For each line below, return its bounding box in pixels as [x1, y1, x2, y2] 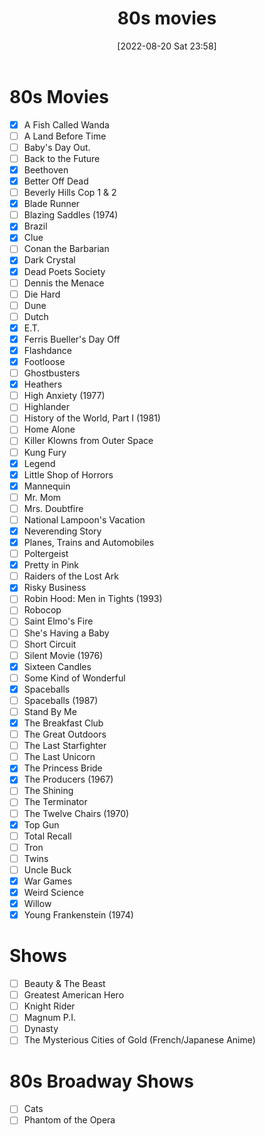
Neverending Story [23, 525, 102, 537]
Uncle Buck [23, 863, 72, 876]
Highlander [23, 401, 70, 413]
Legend [23, 457, 56, 469]
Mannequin [23, 480, 71, 492]
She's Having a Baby [23, 627, 110, 639]
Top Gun [23, 818, 60, 831]
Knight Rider [23, 1000, 76, 1012]
